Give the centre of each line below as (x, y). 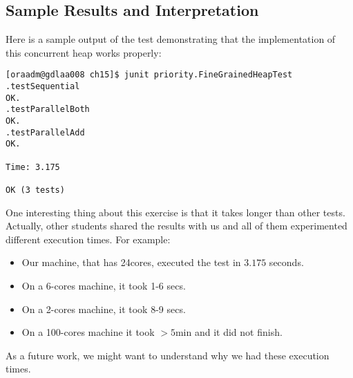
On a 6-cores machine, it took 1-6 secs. (104, 285)
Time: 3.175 (33, 167)
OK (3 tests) (35, 190)
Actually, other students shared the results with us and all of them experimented (176, 226)
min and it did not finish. (229, 332)
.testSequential (43, 87)
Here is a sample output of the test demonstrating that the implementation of (171, 39)
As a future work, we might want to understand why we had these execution (168, 355)
